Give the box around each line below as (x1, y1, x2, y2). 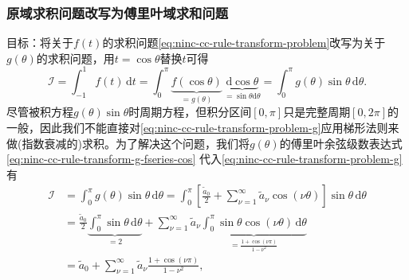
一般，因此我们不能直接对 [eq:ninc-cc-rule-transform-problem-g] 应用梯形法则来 (6, 119, 399, 135)
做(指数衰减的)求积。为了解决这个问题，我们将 (6, 134, 250, 151)
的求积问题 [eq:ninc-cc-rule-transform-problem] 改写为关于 (102, 34, 386, 51)
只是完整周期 (283, 103, 351, 120)
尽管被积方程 (6, 103, 73, 120)
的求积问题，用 (36, 49, 115, 66)
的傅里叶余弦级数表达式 (279, 134, 403, 151)
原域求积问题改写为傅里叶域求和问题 (6, 2, 229, 22)
